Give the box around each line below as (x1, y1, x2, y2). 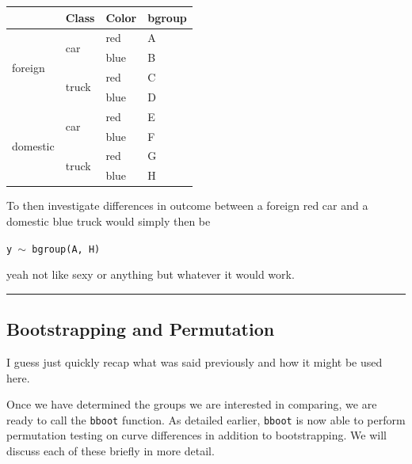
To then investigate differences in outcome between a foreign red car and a (6, 197, 368, 214)
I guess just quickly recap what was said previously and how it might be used (6, 353, 383, 370)
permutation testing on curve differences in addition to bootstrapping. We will (6, 427, 387, 443)
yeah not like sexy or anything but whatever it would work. (6, 266, 295, 283)
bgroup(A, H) (32, 243, 101, 255)
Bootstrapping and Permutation (6, 317, 275, 341)
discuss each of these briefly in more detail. (6, 443, 215, 459)
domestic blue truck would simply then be (6, 212, 211, 229)
